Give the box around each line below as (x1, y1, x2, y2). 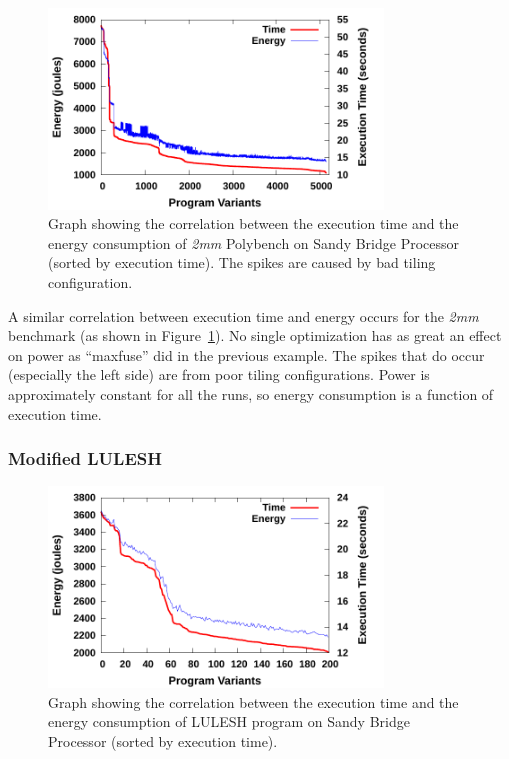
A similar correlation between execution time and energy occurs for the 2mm (8, 305, 479, 326)
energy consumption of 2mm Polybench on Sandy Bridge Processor (48, 232, 460, 253)
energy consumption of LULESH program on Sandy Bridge (48, 711, 410, 732)
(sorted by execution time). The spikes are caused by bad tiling (48, 252, 436, 273)
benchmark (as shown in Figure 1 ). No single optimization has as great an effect (8, 325, 502, 346)
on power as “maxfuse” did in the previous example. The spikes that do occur (8, 344, 485, 365)
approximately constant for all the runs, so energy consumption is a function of (8, 383, 494, 404)
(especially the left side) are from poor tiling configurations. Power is (8, 364, 430, 385)
